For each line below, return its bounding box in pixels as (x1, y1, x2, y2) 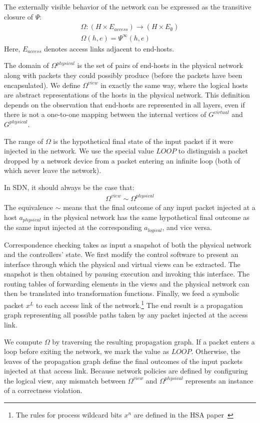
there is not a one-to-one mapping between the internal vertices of (4, 109, 206, 119)
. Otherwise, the (191, 346, 240, 356)
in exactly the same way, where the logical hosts (100, 79, 248, 90)
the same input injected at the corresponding (4, 222, 142, 232)
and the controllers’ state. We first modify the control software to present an (4, 249, 238, 259)
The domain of (4, 60, 49, 70)
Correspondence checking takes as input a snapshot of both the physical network (4, 239, 251, 249)
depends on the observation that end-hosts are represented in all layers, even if (4, 99, 245, 109)
